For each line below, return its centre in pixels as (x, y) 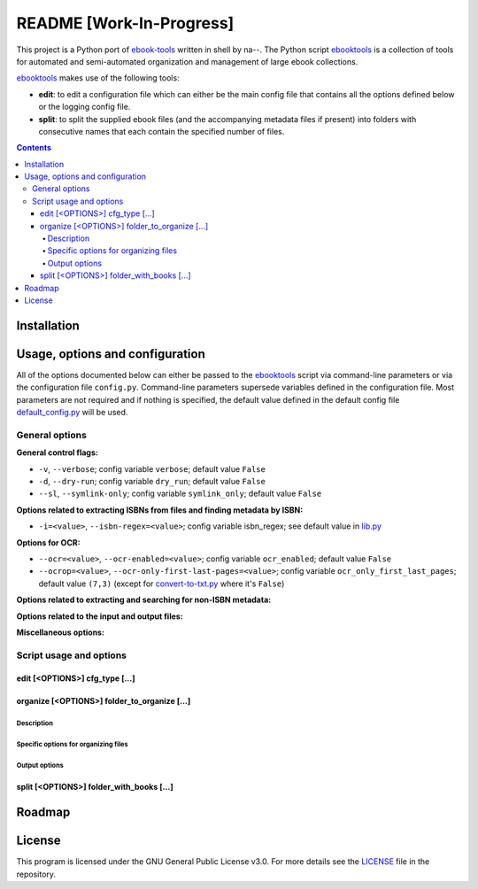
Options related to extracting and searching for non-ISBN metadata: (144, 600)
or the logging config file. (85, 107)
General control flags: (58, 452)
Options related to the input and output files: (100, 616)
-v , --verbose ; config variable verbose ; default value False (152, 468)
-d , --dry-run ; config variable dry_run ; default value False (152, 481)
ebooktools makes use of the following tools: (98, 78)
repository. (36, 874)
